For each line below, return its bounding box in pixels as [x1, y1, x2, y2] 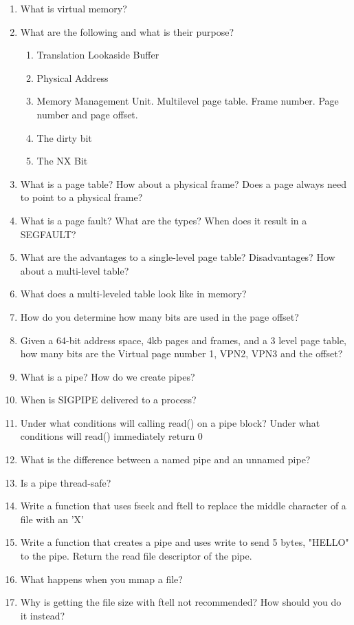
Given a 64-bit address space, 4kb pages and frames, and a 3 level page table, [20, 332, 346, 347]
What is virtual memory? [20, 1, 127, 15]
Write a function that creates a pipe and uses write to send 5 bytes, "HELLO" [20, 535, 349, 549]
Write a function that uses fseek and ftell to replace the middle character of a [20, 498, 346, 513]
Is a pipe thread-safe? [20, 475, 111, 489]
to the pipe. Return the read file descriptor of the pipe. [20, 549, 252, 563]
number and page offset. [36, 107, 138, 121]
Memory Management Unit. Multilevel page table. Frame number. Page [36, 94, 339, 108]
